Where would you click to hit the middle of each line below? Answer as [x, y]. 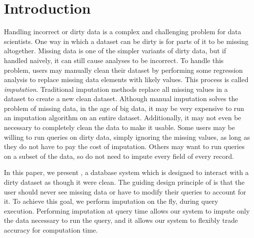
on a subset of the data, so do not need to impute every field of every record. [119, 156]
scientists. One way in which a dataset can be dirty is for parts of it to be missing [126, 41]
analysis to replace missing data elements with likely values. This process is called [126, 79]
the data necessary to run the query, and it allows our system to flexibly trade [121, 220]
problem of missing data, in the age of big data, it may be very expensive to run [124, 108]
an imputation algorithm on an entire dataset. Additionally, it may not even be [123, 118]
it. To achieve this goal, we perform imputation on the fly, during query [111, 201]
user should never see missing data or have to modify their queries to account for [125, 191]
